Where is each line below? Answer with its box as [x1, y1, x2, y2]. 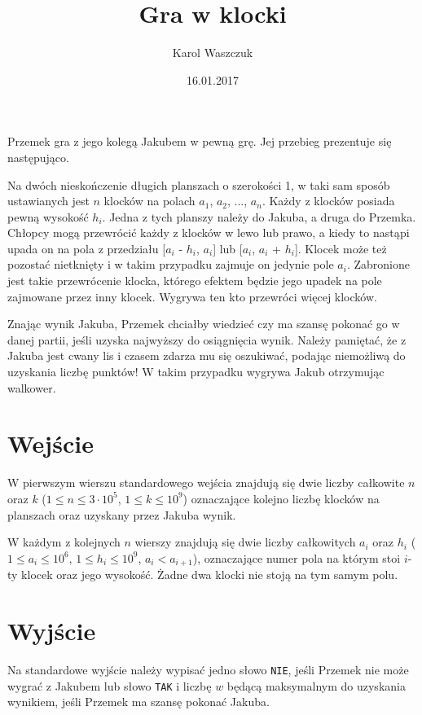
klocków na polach [103, 192, 196, 209]
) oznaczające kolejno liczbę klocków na [182, 489, 380, 507]
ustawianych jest [7, 192, 90, 209]
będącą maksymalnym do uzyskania [226, 677, 406, 694]
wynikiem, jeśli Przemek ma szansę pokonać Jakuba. [7, 693, 270, 710]
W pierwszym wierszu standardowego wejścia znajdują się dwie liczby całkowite [7, 474, 405, 491]
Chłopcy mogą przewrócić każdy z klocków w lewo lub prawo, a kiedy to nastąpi [7, 224, 410, 241]
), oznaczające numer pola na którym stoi [192, 549, 401, 566]
